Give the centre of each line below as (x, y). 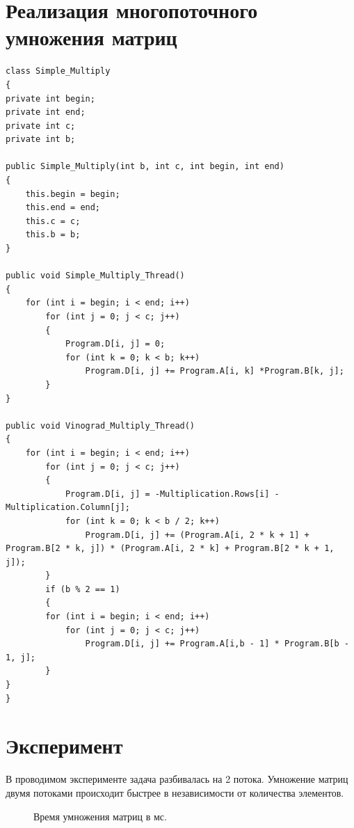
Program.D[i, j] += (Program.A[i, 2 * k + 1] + (197, 535)
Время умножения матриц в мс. (100, 816)
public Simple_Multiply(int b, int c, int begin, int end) (145, 167)
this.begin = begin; (73, 194)
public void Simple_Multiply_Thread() (95, 276)
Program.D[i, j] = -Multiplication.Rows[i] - (172, 494)
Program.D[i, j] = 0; (115, 344)
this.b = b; (53, 235)
